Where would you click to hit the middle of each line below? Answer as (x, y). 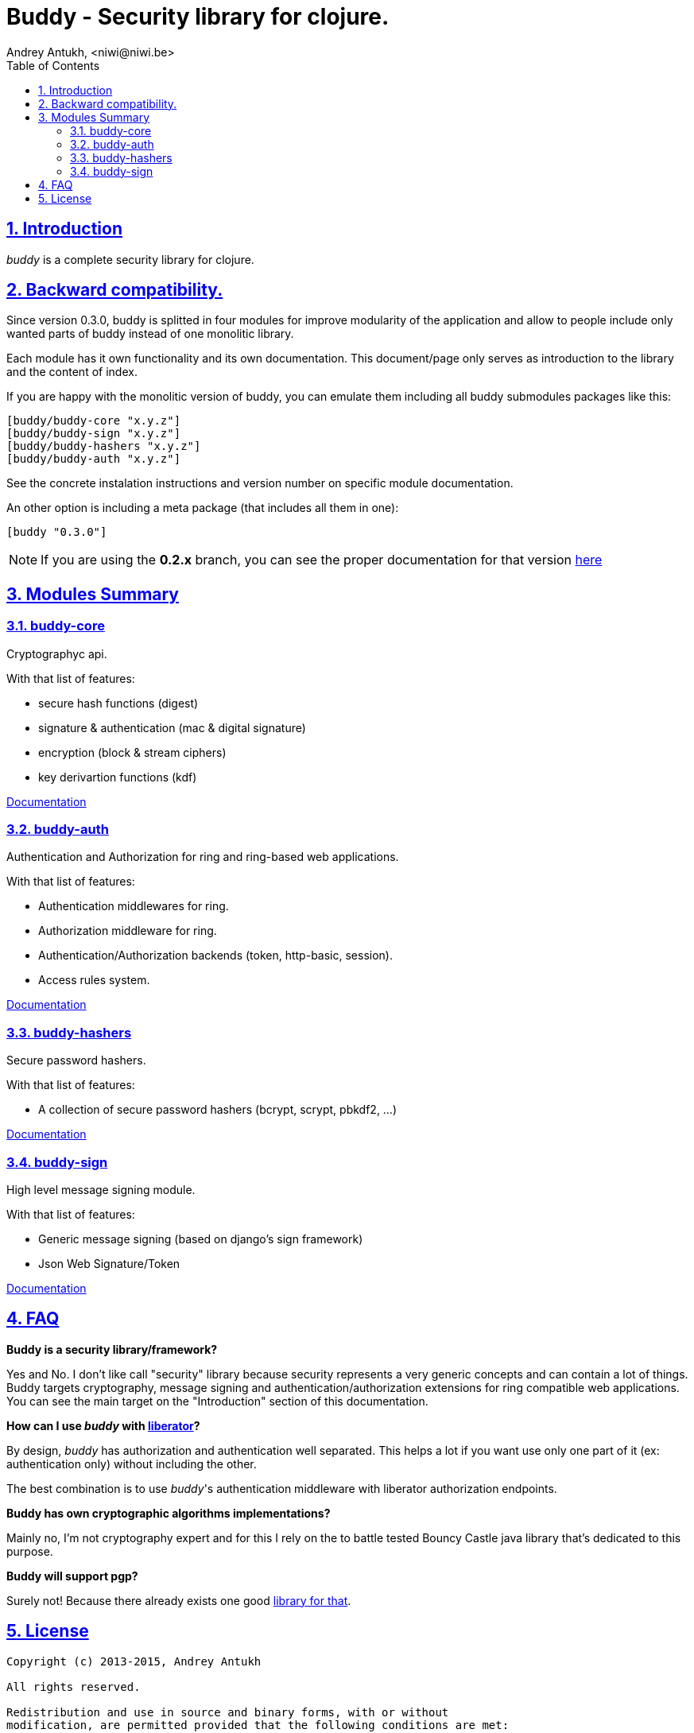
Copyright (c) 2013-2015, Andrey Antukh (134, 1661)
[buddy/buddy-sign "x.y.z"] (94, 434)
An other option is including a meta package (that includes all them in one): (203, 508)
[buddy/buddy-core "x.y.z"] (94, 421)
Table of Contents (53, 65)
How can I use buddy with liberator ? (103, 1425)
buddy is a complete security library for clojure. (130, 259)
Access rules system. (94, 980)
